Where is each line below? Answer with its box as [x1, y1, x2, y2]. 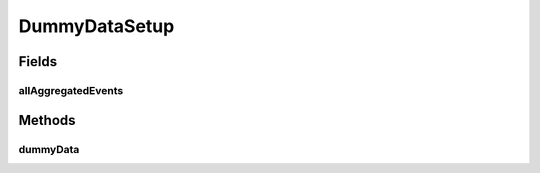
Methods [18, 111, 76, 129]
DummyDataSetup [18, 15, 175, 37]
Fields [18, 53, 58, 70]
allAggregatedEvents [18, 83, 124, 97]
